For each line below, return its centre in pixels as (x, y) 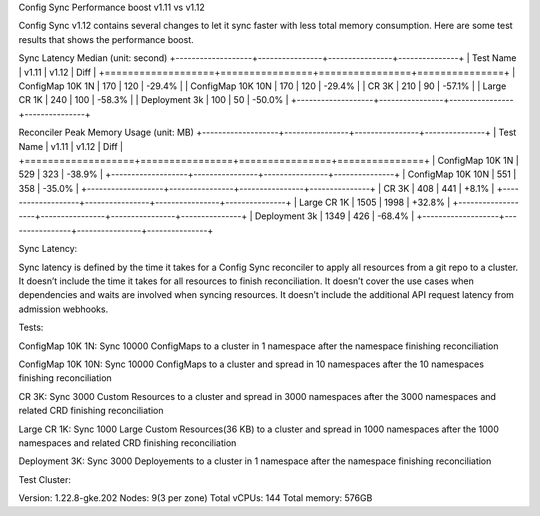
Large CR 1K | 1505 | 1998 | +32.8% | (374, 202)
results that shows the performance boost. (106, 39)
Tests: (31, 327)
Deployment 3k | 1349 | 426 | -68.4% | (334, 216)
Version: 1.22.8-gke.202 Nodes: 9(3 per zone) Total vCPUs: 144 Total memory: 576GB (195, 498)
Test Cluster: (45, 479)
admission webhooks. (63, 309)
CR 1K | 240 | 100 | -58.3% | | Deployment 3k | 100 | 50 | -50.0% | (153, 100)
